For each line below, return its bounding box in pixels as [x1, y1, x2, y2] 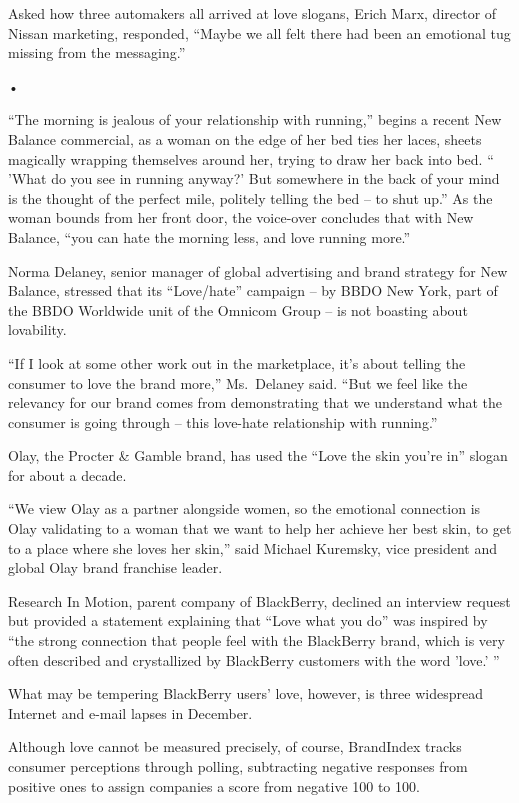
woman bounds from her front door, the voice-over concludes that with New [8, 207, 474, 228]
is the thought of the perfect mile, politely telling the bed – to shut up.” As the [8, 187, 493, 208]
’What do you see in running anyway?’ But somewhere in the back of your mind [8, 168, 500, 189]
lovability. [8, 319, 67, 340]
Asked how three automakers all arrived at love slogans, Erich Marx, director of [8, 3, 497, 23]
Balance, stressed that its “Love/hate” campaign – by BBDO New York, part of [8, 280, 498, 301]
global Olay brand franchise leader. [8, 557, 223, 578]
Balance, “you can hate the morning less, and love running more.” [8, 226, 411, 247]
